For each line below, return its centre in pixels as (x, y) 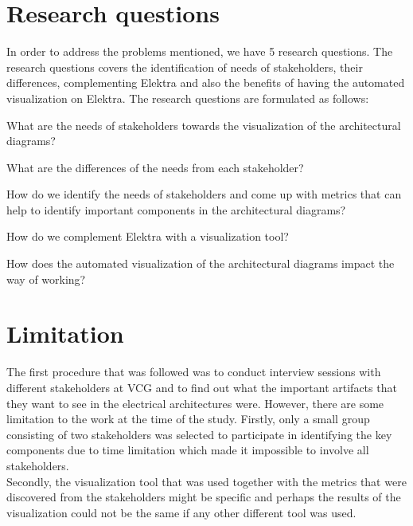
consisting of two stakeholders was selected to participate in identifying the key (199, 434)
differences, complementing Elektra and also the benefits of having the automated (206, 82)
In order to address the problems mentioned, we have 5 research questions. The (200, 51)
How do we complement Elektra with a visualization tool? (148, 236)
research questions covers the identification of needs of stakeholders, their (185, 67)
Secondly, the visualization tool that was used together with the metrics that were (206, 481)
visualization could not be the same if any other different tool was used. (181, 512)
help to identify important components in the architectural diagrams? (176, 209)
